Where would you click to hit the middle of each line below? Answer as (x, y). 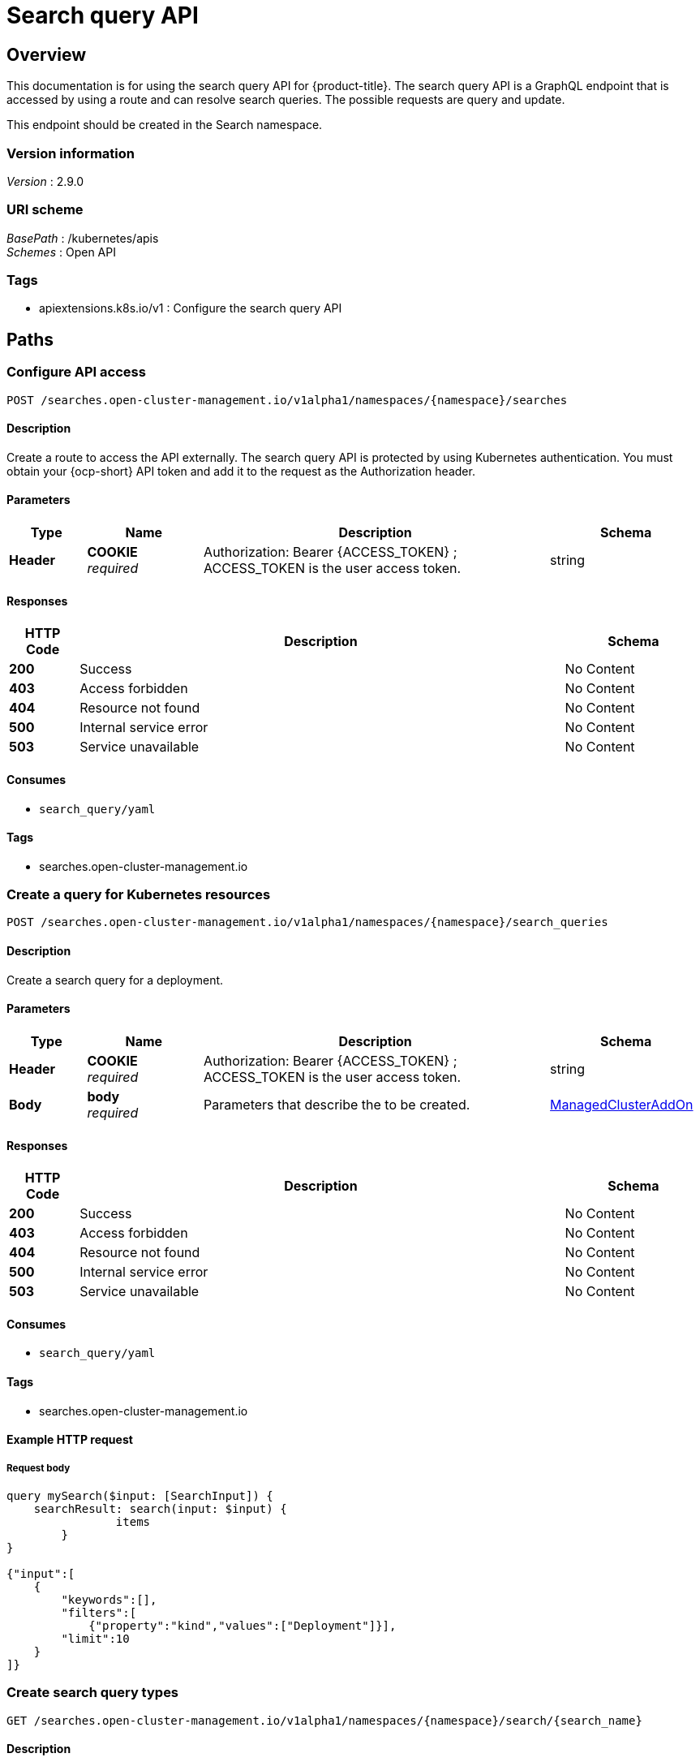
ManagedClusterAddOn (622, 1104)
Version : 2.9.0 (45, 181)
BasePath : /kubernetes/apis (83, 238)
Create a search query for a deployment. (115, 980)
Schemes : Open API (61, 252)
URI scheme (45, 210)
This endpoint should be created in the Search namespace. (165, 125)
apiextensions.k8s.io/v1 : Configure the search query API (191, 308)
